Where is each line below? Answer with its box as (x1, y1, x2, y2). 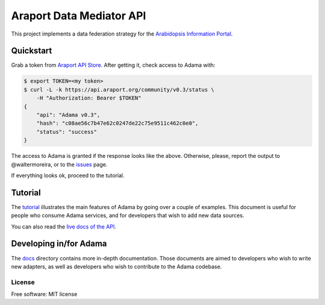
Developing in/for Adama (11, 239, 108, 249)
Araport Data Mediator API (11, 9, 146, 22)
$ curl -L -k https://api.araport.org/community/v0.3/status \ (23, 86, 215, 93)
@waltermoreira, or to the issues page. (11, 160, 108, 168)
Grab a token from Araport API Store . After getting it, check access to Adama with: (11, 61, 216, 69)
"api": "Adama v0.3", (36, 112, 101, 118)
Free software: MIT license (11, 291, 78, 298)
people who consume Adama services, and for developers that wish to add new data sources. (11, 212, 244, 219)
